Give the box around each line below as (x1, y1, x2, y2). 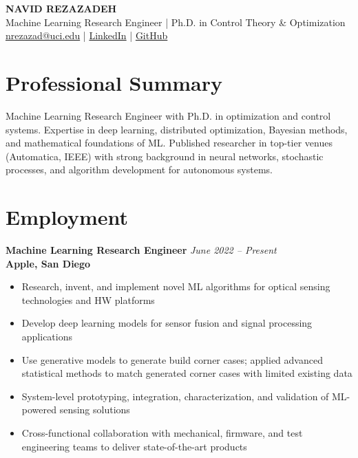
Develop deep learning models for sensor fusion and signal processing (21, 316, 313, 330)
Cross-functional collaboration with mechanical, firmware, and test (21, 425, 303, 439)
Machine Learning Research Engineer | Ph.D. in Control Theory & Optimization (6, 14, 346, 29)
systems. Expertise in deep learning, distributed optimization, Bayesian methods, (6, 122, 348, 136)
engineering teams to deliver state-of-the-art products (21, 439, 247, 453)
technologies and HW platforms (21, 292, 155, 307)
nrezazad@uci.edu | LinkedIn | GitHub (6, 28, 168, 43)
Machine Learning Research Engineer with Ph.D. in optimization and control (6, 108, 331, 122)
